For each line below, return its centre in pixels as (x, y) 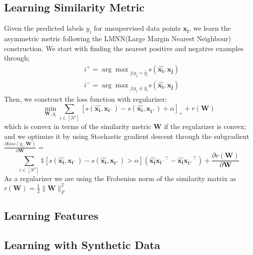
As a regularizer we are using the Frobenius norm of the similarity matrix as (120, 178)
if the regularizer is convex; (205, 126)
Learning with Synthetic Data (82, 244)
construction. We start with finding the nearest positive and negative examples (124, 48)
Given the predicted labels (44, 28)
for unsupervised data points (137, 28)
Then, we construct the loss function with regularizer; (86, 99)
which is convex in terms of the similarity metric (78, 126)
